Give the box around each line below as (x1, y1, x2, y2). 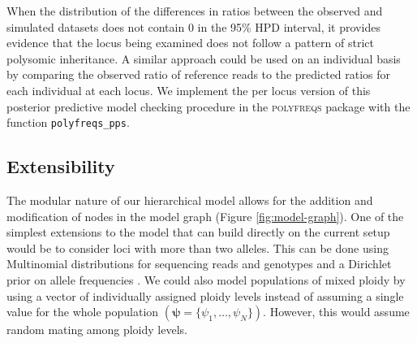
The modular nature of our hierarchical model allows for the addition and (6, 192, 373, 209)
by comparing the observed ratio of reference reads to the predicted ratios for (6, 66, 391, 83)
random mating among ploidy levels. (6, 321, 187, 338)
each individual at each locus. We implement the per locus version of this (6, 81, 371, 98)
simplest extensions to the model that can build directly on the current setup (6, 224, 390, 241)
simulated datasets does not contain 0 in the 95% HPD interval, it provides (6, 18, 380, 35)
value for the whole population (6, 303, 159, 320)
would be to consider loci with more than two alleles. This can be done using (6, 239, 389, 256)
